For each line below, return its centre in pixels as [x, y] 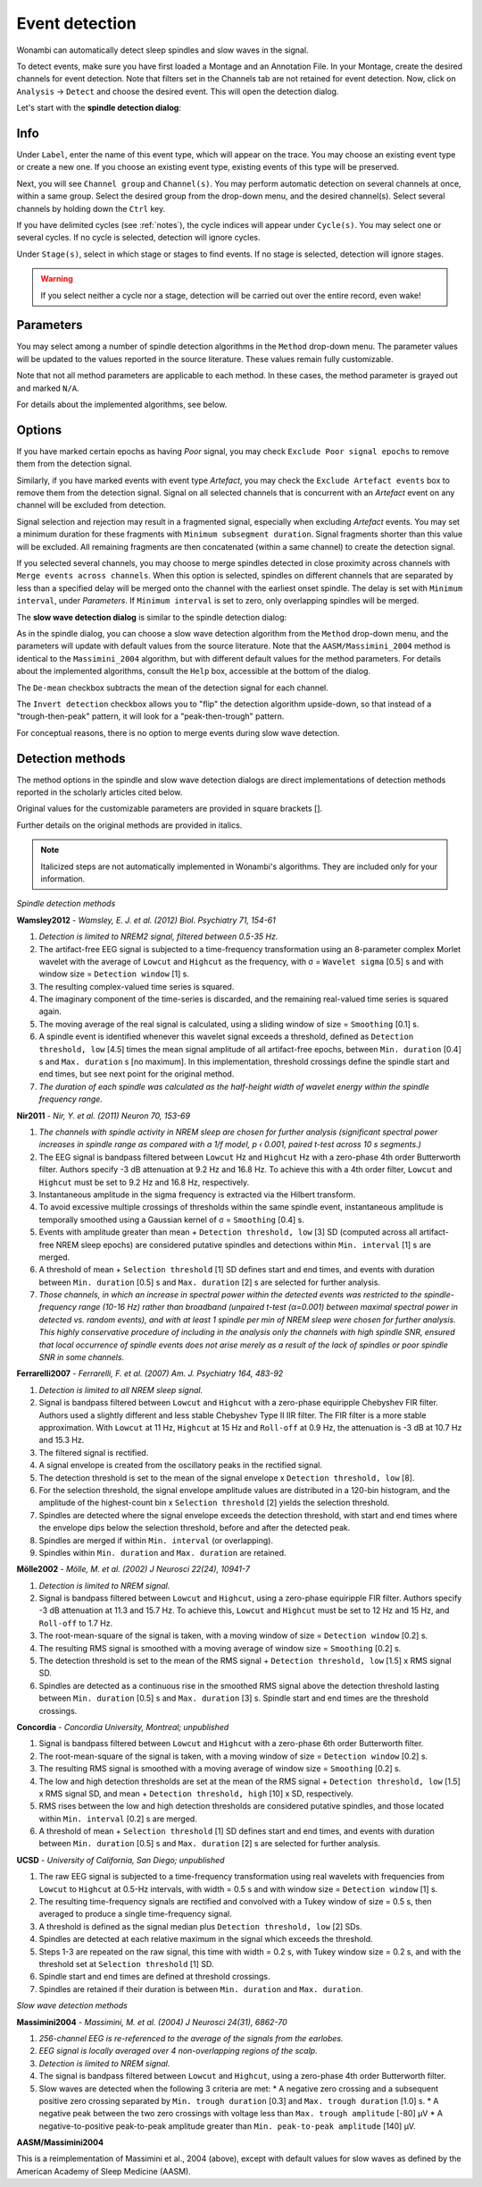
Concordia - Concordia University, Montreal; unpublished [123, 1727]
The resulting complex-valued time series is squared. [137, 986]
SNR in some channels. [82, 1357]
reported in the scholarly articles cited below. [100, 792]
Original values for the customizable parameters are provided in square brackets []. [170, 808]
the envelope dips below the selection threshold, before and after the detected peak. [195, 1528]
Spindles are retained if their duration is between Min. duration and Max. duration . [201, 1989]
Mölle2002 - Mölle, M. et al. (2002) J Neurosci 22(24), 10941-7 [133, 1569]
